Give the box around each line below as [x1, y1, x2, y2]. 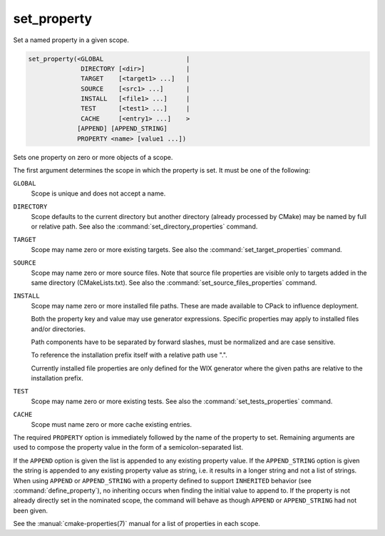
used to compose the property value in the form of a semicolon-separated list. [13, 443, 244, 452]
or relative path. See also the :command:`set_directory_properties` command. [31, 222, 258, 231]
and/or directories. [31, 325, 86, 333]
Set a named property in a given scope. [13, 36, 130, 44]
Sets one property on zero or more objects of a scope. [13, 153, 173, 161]
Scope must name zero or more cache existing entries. [31, 420, 192, 428]
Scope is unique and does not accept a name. [31, 189, 166, 198]
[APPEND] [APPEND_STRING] [77, 125, 168, 133]
